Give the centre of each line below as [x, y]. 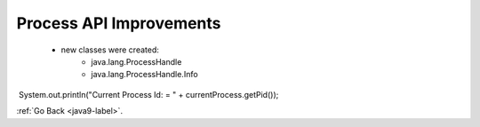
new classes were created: [110, 50]
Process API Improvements [119, 23]
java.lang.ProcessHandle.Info [145, 75]
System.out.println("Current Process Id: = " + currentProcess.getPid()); [148, 94]
